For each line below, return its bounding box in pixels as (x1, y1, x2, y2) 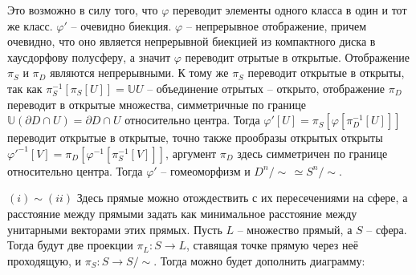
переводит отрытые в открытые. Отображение (185, 48, 410, 65)
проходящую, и (7, 252, 82, 269)
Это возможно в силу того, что (7, 2, 158, 18)
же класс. (7, 17, 53, 34)
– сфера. (366, 220, 407, 237)
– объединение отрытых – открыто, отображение (147, 79, 385, 96)
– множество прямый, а (237, 220, 353, 237)
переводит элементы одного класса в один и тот (172, 2, 407, 18)
